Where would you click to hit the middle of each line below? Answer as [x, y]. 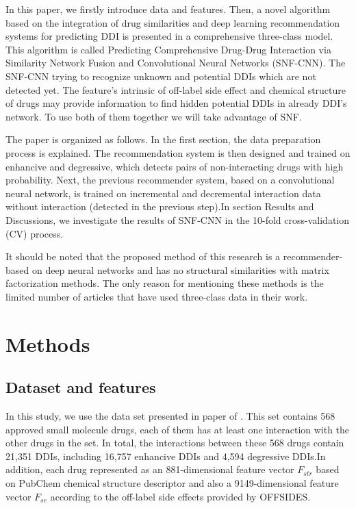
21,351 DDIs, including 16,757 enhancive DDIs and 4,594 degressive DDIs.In [166, 456]
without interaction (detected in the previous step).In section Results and [160, 206]
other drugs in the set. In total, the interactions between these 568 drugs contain [175, 443]
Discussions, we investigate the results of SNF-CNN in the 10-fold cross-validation [178, 219]
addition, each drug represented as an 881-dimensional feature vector [150, 469]
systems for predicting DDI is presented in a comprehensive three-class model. [169, 36]
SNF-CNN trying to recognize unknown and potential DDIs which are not [161, 76]
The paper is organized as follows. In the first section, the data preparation [163, 139]
